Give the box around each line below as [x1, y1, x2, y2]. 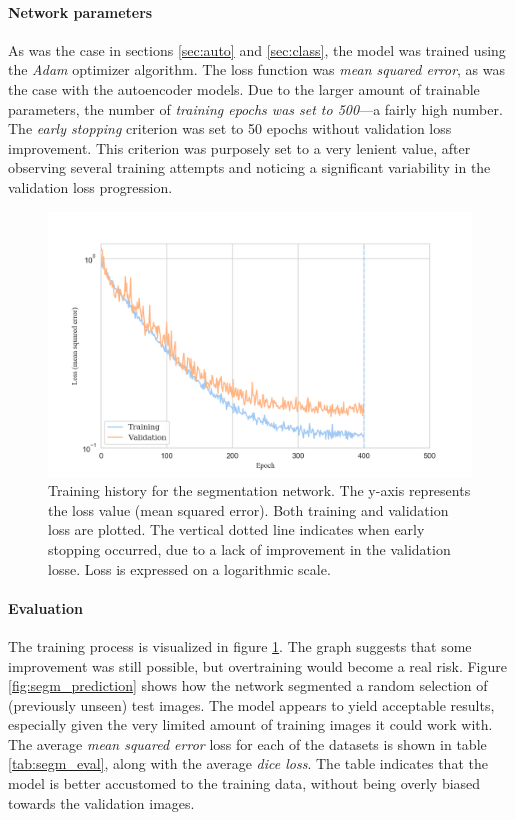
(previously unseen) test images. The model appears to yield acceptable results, [8, 694, 495, 715]
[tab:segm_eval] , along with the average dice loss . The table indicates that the [8, 753, 488, 774]
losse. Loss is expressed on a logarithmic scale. [48, 558, 331, 579]
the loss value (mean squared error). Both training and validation [48, 499, 449, 520]
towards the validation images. [8, 792, 195, 813]
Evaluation [8, 597, 83, 618]
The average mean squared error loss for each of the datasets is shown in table [8, 733, 487, 754]
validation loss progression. [8, 176, 173, 197]
